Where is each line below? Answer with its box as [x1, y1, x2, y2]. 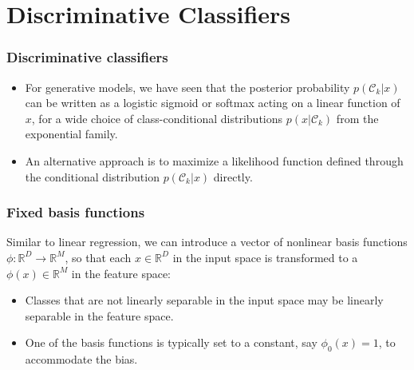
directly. [213, 168, 253, 185]
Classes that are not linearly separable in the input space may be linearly [25, 292, 384, 308]
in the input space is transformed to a [172, 249, 358, 265]
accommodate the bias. [25, 351, 138, 368]
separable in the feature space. [25, 307, 174, 324]
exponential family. [25, 125, 118, 142]
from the [336, 109, 379, 126]
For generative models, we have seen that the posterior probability [25, 78, 350, 95]
